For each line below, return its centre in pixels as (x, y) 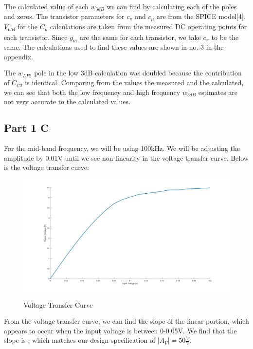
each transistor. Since (36, 37)
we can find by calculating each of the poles (172, 6)
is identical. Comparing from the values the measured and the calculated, (134, 83)
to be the (225, 37)
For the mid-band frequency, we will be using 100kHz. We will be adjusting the (122, 148)
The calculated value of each (46, 6)
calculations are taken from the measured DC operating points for (149, 27)
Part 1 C (27, 128)
